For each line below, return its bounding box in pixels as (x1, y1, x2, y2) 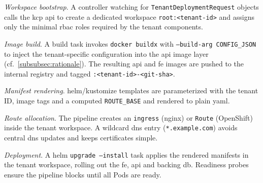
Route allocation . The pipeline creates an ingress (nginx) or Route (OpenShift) (4, 112, 253, 123)
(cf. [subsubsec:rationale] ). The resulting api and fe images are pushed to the (4, 58, 244, 69)
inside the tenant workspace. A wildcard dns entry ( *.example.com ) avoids (4, 122, 238, 133)
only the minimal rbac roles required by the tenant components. (4, 21, 203, 32)
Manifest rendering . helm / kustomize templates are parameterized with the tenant (4, 85, 258, 96)
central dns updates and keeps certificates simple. (4, 132, 158, 142)
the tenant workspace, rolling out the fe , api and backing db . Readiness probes (4, 159, 249, 170)
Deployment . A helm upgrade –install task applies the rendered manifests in (4, 149, 249, 160)
